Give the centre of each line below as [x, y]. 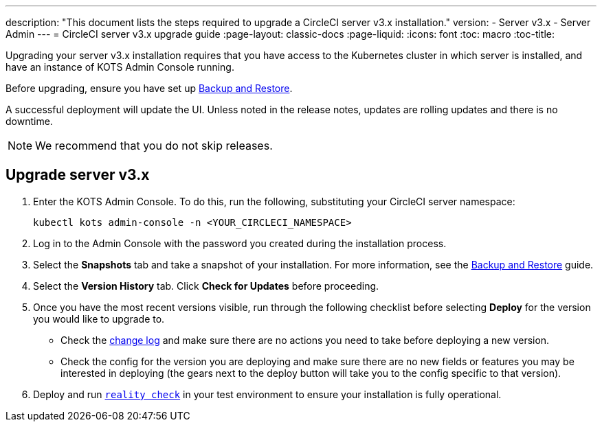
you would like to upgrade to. [99, 319]
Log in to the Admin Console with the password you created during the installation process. [240, 243]
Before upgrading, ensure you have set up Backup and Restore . [149, 88]
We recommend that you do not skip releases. [154, 146]
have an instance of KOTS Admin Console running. [120, 67]
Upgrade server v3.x [78, 175]
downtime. [29, 121]
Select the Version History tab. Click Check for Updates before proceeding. [206, 286]
